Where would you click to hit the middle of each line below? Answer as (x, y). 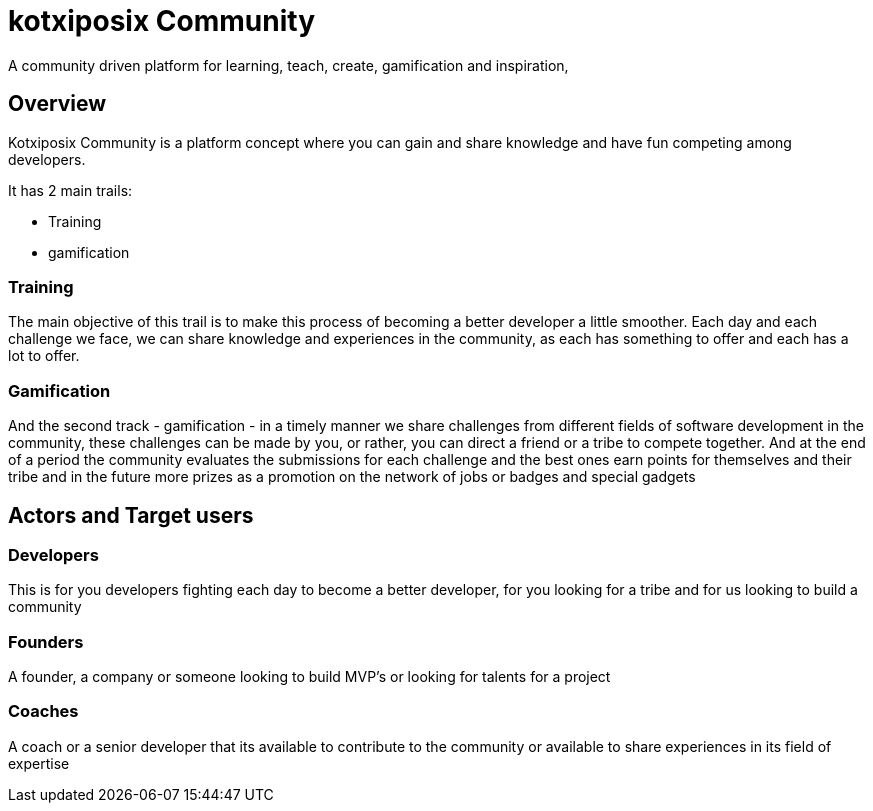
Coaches (43, 711)
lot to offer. (44, 356)
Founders (46, 641)
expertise (39, 763)
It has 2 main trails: (70, 190)
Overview (57, 104)
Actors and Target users (131, 515)
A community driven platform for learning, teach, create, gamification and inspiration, (288, 65)
